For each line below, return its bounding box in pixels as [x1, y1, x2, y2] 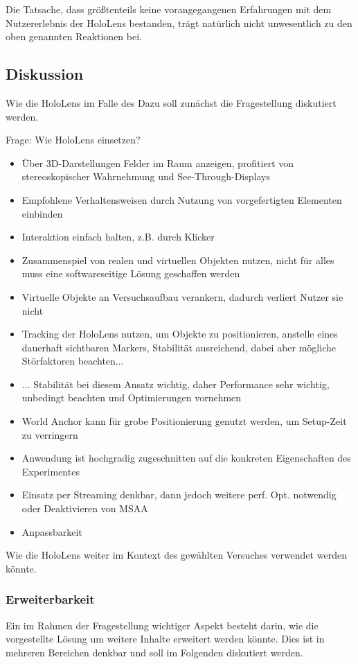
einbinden [21, 206, 63, 220]
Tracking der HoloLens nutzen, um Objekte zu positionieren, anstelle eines [21, 326, 338, 341]
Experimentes [21, 464, 80, 478]
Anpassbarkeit [21, 524, 82, 539]
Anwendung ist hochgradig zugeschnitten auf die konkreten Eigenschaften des [21, 451, 351, 465]
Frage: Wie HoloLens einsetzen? [6, 132, 141, 147]
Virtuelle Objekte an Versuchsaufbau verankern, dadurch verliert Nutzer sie [21, 289, 343, 304]
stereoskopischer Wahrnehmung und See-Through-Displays [21, 169, 270, 184]
